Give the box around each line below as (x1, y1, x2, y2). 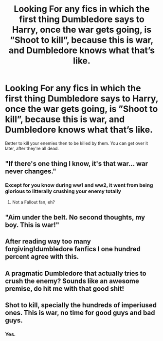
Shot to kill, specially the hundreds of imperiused (5, 301, 157, 309)
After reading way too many (5, 238, 91, 246)
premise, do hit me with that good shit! (5, 284, 124, 293)
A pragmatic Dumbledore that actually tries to (5, 269, 147, 278)
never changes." (5, 167, 57, 176)
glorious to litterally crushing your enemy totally (5, 188, 122, 195)
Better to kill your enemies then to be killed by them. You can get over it (5, 140, 148, 146)
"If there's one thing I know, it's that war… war (5, 160, 148, 168)
